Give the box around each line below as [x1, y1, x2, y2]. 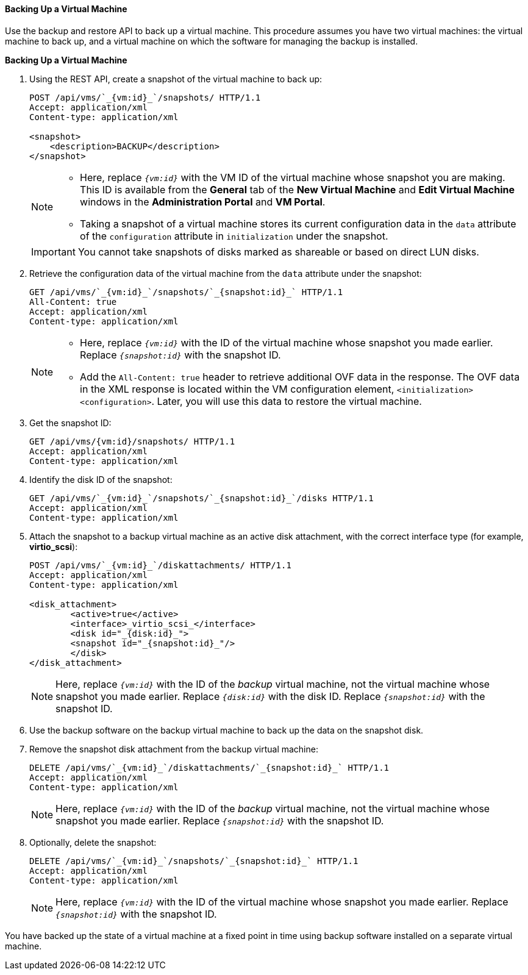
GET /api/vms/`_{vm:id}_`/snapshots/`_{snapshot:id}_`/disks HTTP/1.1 [29, 493, 374, 503]
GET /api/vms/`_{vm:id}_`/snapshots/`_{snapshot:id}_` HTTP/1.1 [29, 287, 343, 297]
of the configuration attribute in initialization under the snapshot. [80, 229, 388, 242]
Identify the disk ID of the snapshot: [29, 474, 173, 485]
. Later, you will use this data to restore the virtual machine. [151, 395, 422, 407]
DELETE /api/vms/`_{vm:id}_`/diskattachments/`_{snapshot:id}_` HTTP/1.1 [29, 762, 390, 773]
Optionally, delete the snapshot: [29, 837, 157, 848]
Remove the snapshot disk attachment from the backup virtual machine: [29, 743, 318, 754]
